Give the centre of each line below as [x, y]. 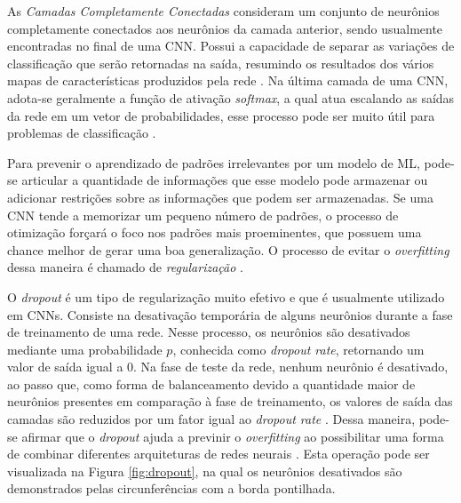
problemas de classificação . [82, 133]
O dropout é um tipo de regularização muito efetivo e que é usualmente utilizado [226, 296]
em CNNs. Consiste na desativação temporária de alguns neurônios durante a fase [230, 314]
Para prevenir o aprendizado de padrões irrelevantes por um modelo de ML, [214, 162]
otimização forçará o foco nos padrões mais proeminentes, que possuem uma [215, 232]
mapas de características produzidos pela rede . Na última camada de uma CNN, [228, 80]
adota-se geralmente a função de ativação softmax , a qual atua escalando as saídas [231, 97]
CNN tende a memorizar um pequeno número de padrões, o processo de [203, 215]
